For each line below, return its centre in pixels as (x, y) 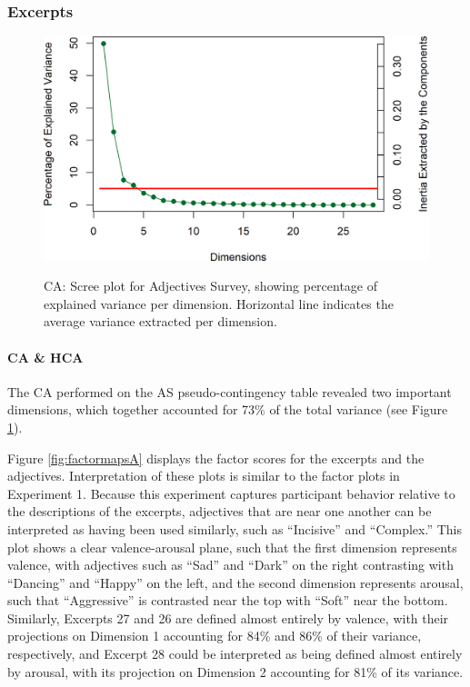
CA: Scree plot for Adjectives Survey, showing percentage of (211, 286)
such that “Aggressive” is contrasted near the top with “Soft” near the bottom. (228, 600)
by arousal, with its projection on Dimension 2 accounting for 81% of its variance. (235, 671)
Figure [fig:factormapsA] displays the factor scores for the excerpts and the (216, 458)
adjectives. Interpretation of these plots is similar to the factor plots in (204, 476)
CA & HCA (45, 357)
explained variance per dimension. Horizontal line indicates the (219, 303)
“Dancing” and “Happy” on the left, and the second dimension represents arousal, (235, 582)
